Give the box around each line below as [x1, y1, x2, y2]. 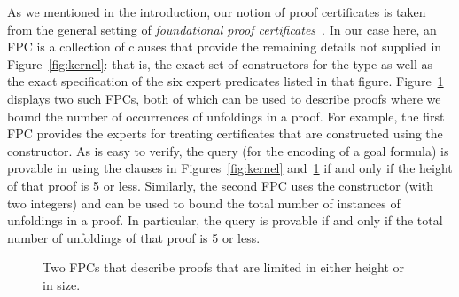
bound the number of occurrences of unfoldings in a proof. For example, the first [7, 106, 445, 125]
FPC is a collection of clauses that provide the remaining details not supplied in [7, 37, 442, 56]
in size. [43, 275, 81, 293]
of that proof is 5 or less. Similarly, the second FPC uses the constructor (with [7, 176, 434, 194]
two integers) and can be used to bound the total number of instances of [7, 193, 401, 212]
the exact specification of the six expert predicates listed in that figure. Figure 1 [7, 72, 444, 90]
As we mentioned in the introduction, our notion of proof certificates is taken [7, 3, 426, 20]
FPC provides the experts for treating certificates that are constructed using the [7, 124, 443, 143]
